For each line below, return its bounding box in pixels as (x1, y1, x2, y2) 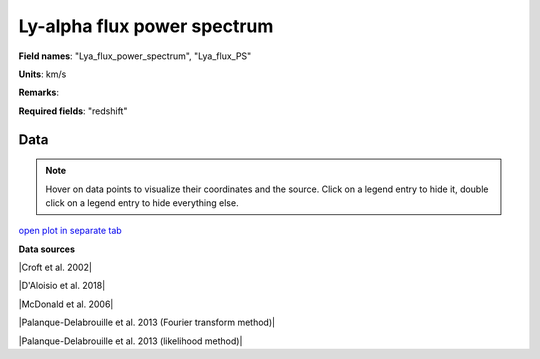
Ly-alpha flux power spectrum (18, 15, 274, 37)
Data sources (18, 243, 75, 255)
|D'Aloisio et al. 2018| (18, 280, 106, 292)
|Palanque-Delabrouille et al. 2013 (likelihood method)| (18, 335, 243, 347)
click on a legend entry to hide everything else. (45, 196, 239, 209)
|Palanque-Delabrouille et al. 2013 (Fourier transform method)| (18, 316, 275, 329)
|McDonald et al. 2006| (18, 298, 114, 310)
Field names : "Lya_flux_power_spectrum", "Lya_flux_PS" (18, 50, 252, 62)
